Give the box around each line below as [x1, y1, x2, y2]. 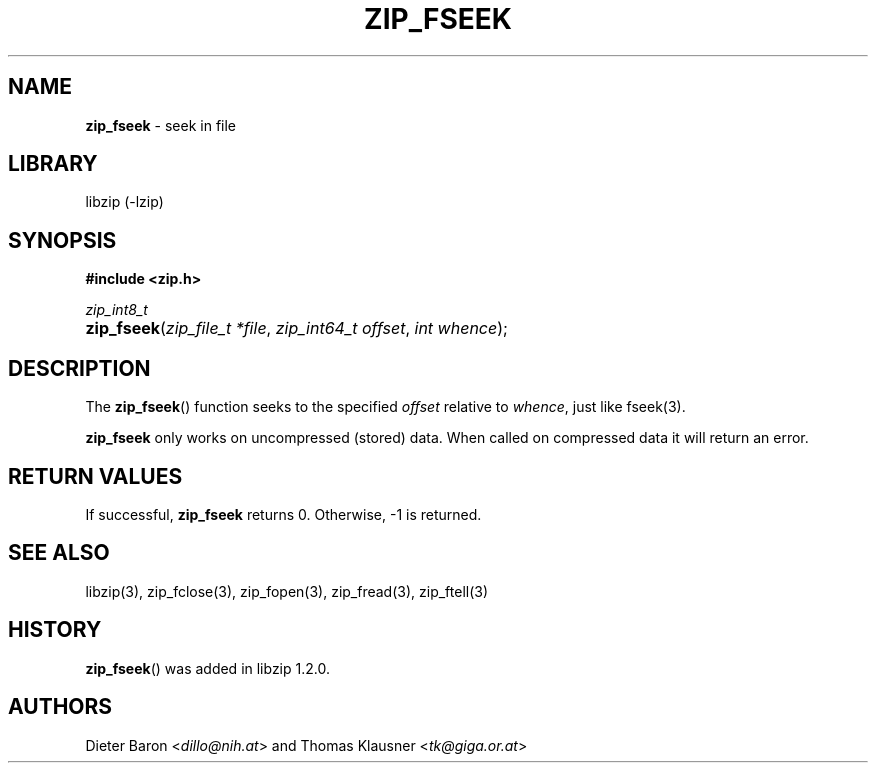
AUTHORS [8, 694, 113, 720]
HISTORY [8, 617, 102, 643]
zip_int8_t [85, 301, 148, 319]
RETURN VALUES [8, 463, 183, 489]
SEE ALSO [8, 540, 110, 566]
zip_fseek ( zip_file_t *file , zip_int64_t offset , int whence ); [85, 318, 508, 339]
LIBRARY [8, 151, 98, 177]
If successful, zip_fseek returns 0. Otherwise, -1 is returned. [85, 505, 482, 523]
